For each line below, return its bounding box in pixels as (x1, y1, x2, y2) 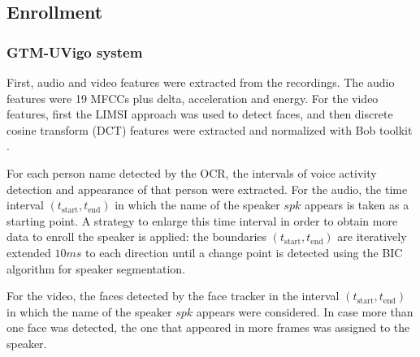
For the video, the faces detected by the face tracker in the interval (6, 287, 340, 304)
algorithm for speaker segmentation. (6, 260, 185, 277)
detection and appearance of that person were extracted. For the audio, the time (6, 180, 408, 197)
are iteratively (337, 228, 407, 245)
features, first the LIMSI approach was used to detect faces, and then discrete (6, 105, 393, 123)
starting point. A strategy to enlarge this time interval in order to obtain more (6, 212, 398, 229)
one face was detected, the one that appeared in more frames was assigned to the (6, 319, 410, 336)
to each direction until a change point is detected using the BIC (85, 243, 403, 260)
